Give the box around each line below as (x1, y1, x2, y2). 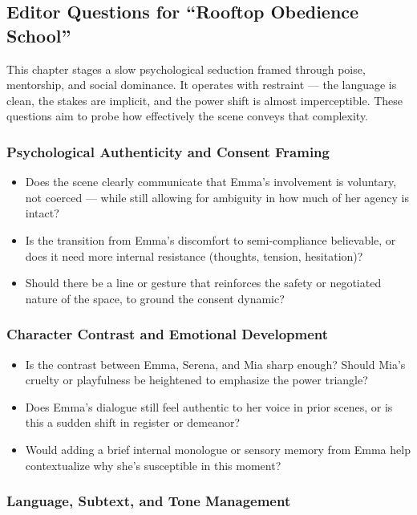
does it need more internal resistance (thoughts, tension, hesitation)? (25, 247, 363, 264)
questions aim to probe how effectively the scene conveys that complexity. (6, 107, 369, 124)
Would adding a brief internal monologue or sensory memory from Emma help (25, 440, 411, 457)
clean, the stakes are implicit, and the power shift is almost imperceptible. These (6, 91, 403, 108)
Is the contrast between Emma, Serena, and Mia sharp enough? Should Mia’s (25, 355, 406, 372)
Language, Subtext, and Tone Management (6, 491, 291, 511)
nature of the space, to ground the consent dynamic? (25, 290, 285, 306)
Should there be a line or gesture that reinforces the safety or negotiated (25, 274, 382, 291)
